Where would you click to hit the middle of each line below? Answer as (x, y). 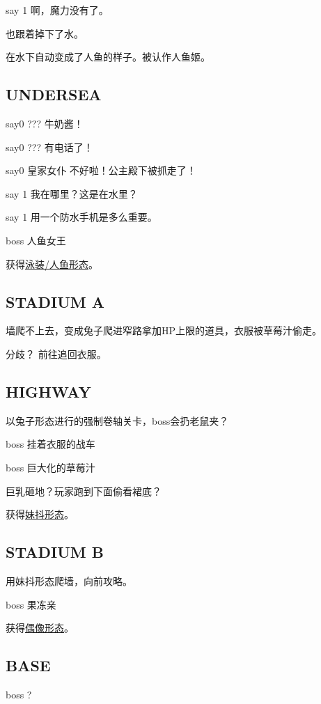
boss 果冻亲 (31, 604)
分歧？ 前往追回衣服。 (56, 353)
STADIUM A (55, 301)
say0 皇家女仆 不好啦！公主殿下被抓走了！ (101, 170)
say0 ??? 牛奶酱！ (45, 123)
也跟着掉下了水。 (45, 33)
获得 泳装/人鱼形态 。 (52, 264)
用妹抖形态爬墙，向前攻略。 (69, 580)
